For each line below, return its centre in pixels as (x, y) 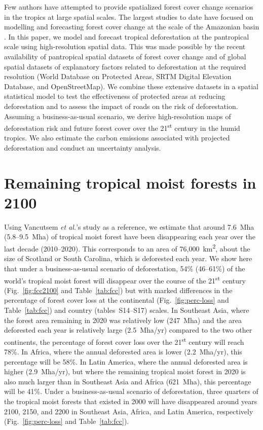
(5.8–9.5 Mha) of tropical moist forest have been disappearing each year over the (130, 237)
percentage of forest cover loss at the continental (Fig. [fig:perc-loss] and (117, 300)
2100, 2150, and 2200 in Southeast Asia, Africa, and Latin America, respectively (129, 411)
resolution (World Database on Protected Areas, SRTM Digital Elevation (118, 76)
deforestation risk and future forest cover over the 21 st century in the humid (122, 127)
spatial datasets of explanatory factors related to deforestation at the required (125, 66)
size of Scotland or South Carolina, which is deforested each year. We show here (128, 258)
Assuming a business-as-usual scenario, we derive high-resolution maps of (118, 116)
